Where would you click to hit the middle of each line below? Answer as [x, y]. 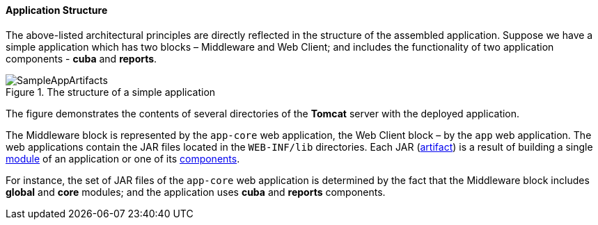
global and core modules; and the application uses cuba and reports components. [196, 192]
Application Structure [57, 10]
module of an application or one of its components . [123, 158]
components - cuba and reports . [81, 58]
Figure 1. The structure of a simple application [111, 92]
